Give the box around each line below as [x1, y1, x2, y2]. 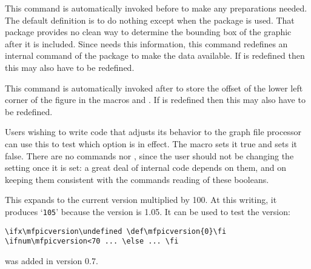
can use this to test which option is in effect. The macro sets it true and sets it [5, 137, 298, 150]
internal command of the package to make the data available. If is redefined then [5, 49, 305, 62]
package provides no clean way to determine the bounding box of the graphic [5, 25, 292, 38]
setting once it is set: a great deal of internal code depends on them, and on [5, 161, 286, 174]
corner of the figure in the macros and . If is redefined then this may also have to [5, 93, 306, 106]
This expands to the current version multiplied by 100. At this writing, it [5, 193, 277, 206]
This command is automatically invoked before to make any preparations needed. [5, 2, 307, 14]
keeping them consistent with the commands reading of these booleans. [5, 173, 269, 185]
